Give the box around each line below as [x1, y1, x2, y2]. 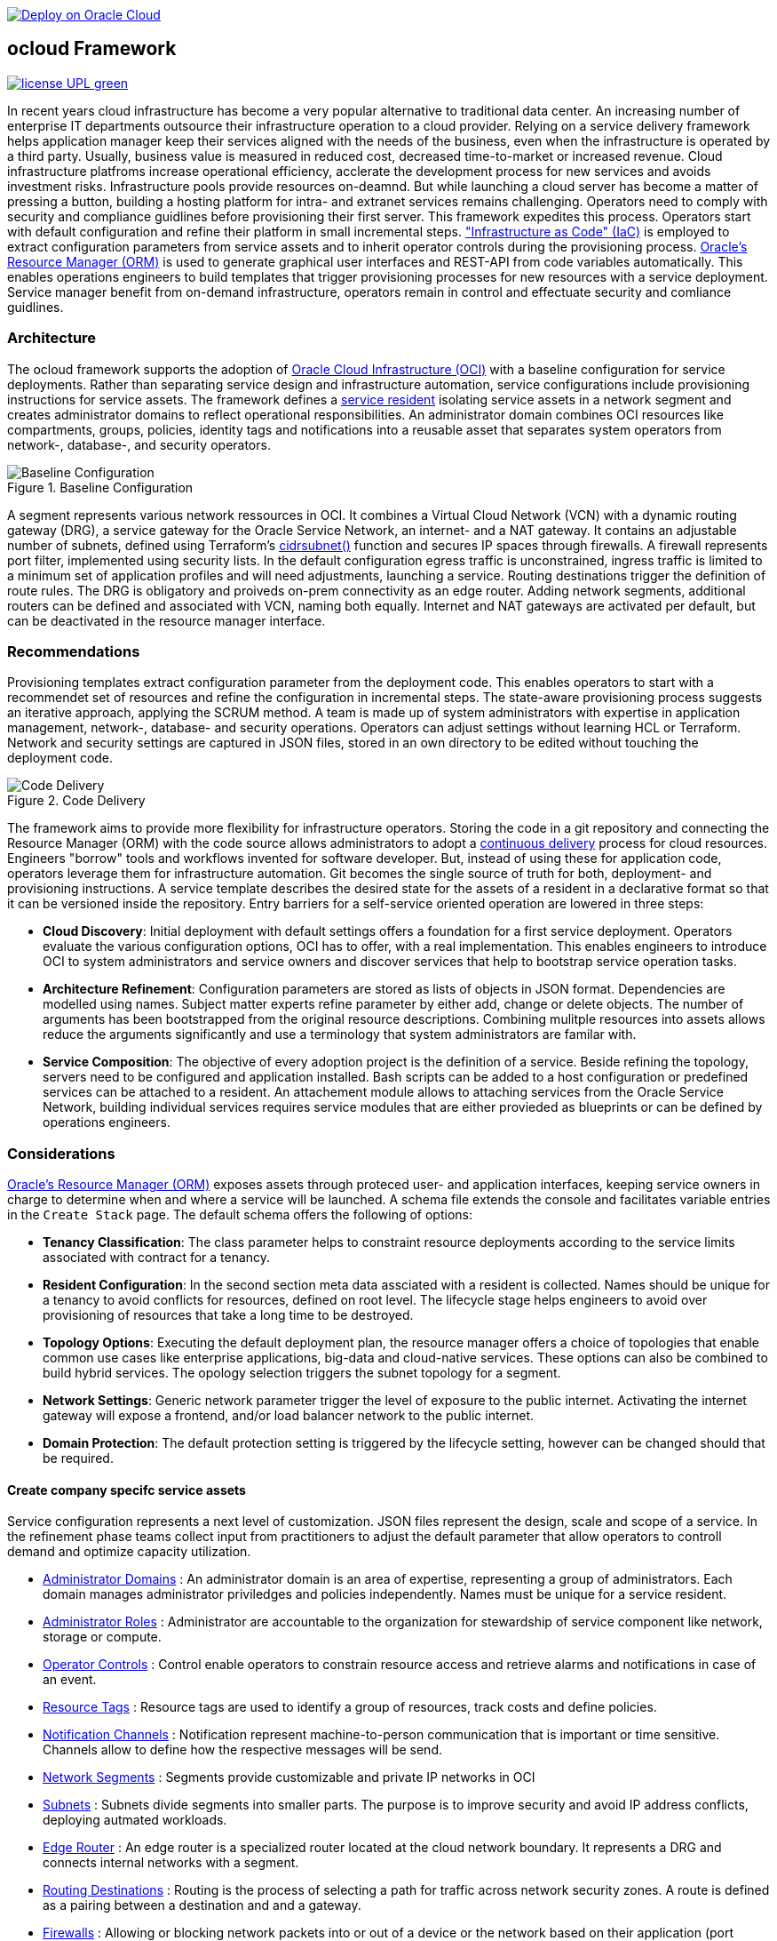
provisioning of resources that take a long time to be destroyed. [43, 1307, 414, 1323]
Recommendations [7, 642, 140, 660]
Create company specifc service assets [7, 1482, 246, 1498]
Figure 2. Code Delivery [7, 793, 146, 809]
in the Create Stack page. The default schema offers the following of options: [7, 1207, 472, 1223]
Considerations [7, 1144, 115, 1162]
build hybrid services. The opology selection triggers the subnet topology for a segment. [43, 1365, 561, 1381]
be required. [43, 1450, 114, 1466]
